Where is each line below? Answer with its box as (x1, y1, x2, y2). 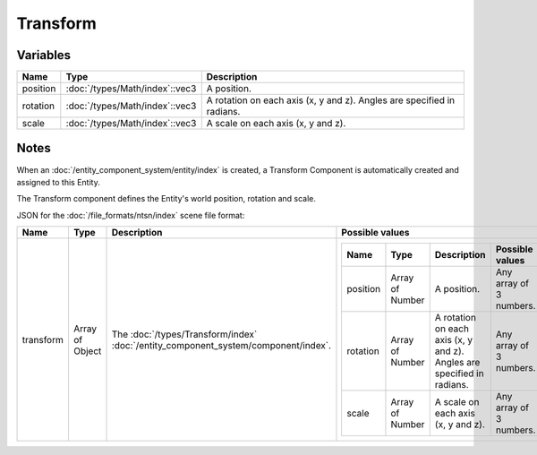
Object (72, 345, 102, 357)
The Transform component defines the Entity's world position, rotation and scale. (16, 193, 317, 204)
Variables (16, 47, 72, 63)
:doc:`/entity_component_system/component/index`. (111, 339, 331, 351)
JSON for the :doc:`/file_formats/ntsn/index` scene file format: (16, 210, 245, 220)
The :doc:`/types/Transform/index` (111, 328, 258, 340)
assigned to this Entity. (16, 176, 100, 187)
